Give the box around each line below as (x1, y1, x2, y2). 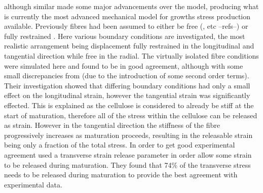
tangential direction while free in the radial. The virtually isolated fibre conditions (4, 50, 259, 61)
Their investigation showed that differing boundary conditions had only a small (4, 80, 250, 90)
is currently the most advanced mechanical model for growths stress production (4, 11, 251, 21)
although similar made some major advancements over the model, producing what (4, 1, 259, 11)
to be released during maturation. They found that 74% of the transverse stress (4, 159, 251, 170)
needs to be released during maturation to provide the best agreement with (4, 169, 238, 180)
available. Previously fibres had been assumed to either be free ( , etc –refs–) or (4, 21, 248, 31)
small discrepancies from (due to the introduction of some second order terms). (4, 70, 249, 81)
